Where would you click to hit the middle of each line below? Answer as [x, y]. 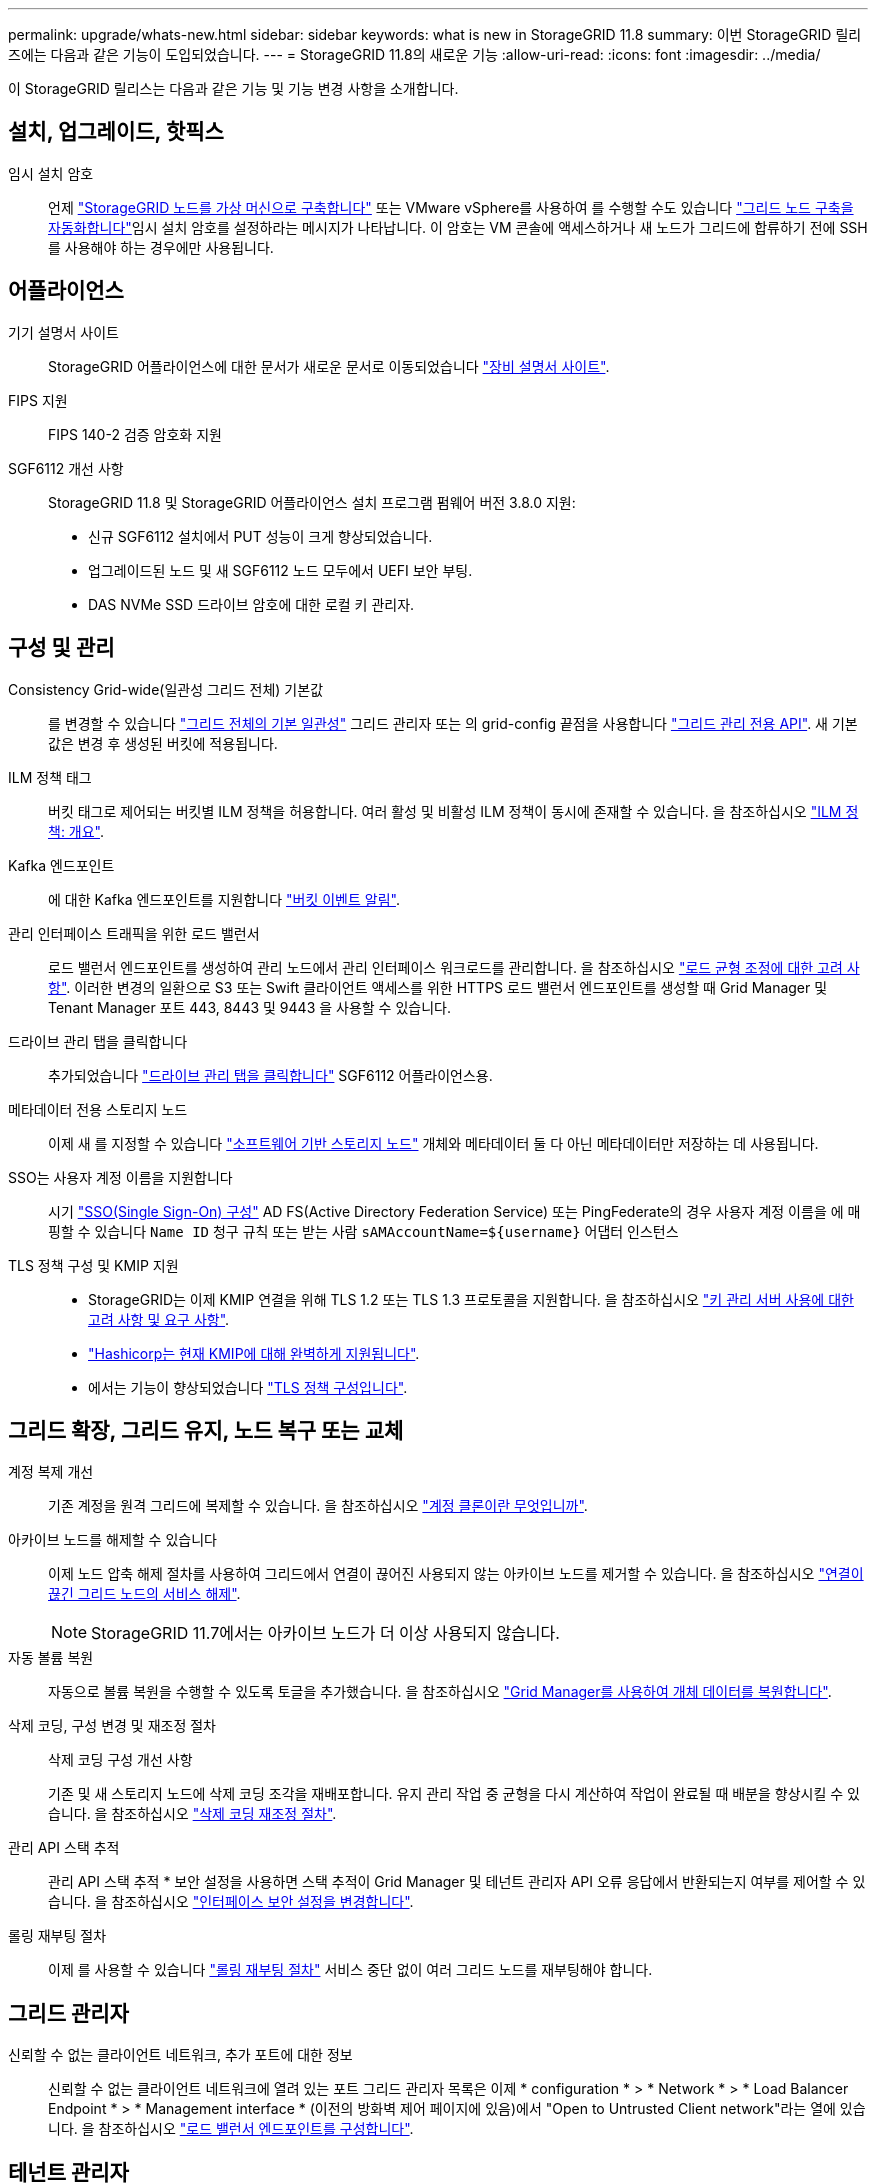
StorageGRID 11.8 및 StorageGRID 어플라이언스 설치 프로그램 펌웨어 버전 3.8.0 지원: [312, 502]
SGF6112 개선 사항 [66, 468]
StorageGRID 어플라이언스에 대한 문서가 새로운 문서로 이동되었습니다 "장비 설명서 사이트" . [329, 366]
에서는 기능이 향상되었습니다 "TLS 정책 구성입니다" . [248, 1387]
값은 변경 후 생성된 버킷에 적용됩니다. [163, 743]
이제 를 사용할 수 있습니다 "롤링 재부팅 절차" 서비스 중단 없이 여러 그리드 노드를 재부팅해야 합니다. [350, 1970]
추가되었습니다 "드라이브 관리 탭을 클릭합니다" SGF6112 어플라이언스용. [270, 1075]
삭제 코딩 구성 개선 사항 [120, 1760]
